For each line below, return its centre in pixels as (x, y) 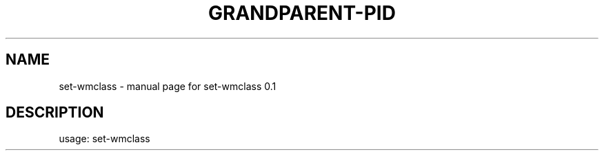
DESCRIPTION (55, 113)
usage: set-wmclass (104, 139)
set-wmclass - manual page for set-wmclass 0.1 (168, 86)
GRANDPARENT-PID (302, 13)
